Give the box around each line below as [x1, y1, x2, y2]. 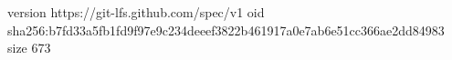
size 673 [7, 38, 51, 57]
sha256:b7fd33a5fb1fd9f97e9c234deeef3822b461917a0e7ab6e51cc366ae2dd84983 [7, 20, 445, 39]
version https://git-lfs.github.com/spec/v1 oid [7, 3, 265, 21]
